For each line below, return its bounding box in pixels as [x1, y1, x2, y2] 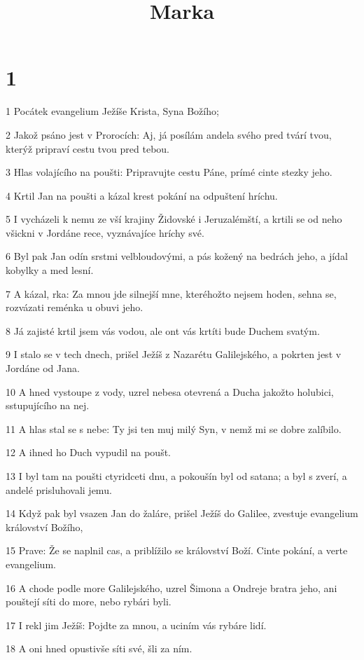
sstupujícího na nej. [6, 398, 90, 413]
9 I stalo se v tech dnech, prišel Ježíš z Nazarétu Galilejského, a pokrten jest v [6, 347, 342, 362]
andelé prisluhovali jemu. [6, 482, 112, 497]
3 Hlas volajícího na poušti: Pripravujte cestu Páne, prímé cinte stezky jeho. [6, 165, 332, 179]
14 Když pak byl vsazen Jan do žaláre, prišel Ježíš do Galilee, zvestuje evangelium [6, 506, 358, 521]
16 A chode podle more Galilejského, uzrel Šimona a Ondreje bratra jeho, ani [6, 580, 337, 595]
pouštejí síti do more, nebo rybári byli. [6, 594, 171, 609]
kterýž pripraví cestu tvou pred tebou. [6, 141, 169, 156]
